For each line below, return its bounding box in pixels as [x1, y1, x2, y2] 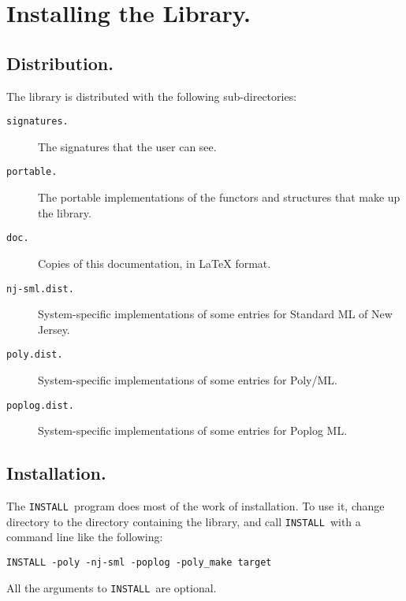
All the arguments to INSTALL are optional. [6, 579, 217, 595]
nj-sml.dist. [6, 283, 74, 295]
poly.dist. [6, 349, 63, 361]
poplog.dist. [6, 399, 74, 411]
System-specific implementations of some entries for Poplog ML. [38, 422, 348, 439]
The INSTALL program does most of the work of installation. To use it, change [6, 498, 385, 514]
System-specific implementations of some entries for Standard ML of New [38, 306, 393, 322]
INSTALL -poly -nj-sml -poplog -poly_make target [6, 556, 272, 568]
